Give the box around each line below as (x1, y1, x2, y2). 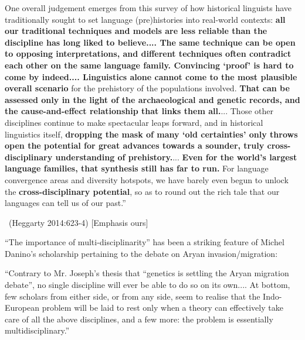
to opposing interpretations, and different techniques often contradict (5, 47, 292, 60)
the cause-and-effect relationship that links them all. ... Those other (5, 105, 273, 117)
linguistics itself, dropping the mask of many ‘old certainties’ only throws (5, 128, 298, 140)
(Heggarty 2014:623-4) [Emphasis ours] (8, 216, 148, 228)
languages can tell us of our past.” (5, 197, 126, 209)
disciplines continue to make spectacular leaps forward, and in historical (5, 116, 263, 128)
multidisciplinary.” (5, 324, 70, 336)
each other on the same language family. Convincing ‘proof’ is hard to (5, 59, 294, 71)
